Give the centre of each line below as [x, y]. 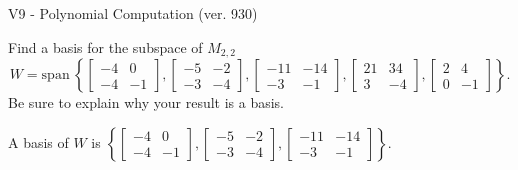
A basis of [38, 141]
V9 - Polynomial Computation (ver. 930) [133, 13]
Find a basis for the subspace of [105, 46]
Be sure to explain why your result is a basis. [146, 102]
